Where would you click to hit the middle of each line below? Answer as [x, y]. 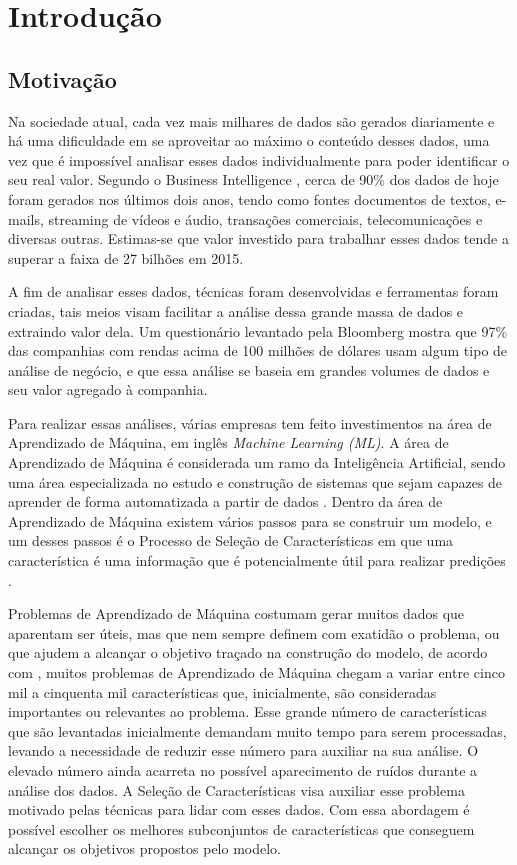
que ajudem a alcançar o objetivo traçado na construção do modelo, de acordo [248, 652]
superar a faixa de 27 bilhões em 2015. [126, 257]
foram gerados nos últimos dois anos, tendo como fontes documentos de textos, [249, 198]
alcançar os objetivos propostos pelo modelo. [144, 848]
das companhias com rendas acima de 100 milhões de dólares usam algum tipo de [258, 350]
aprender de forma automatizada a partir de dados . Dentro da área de [225, 501]
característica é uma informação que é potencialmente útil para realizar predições [257, 560]
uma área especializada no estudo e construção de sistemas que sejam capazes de [255, 481]
